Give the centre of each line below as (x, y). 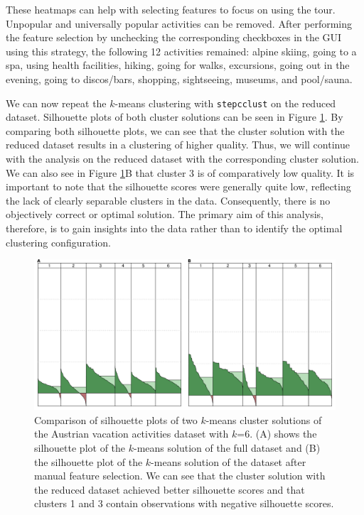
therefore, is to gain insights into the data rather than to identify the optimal (174, 228)
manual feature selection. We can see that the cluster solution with (180, 476)
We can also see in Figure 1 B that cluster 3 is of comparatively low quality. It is (180, 172)
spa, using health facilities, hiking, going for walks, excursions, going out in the (178, 65)
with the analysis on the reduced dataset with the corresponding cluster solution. (182, 158)
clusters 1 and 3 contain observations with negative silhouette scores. (184, 503)
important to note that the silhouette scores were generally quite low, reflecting (178, 186)
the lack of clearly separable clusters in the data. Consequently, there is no (168, 200)
